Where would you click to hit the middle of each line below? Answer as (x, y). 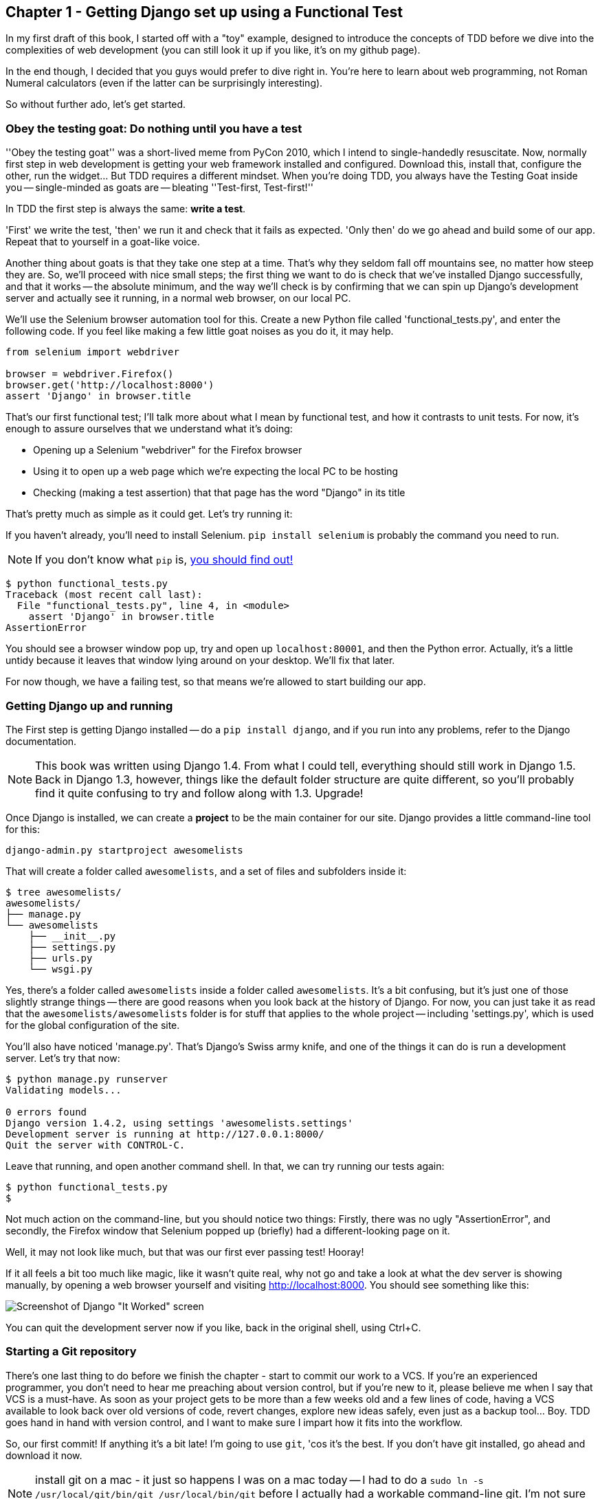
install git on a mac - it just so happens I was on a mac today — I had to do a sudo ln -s (259, 1479)
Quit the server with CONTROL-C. (96, 1145)
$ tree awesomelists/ (64, 892)
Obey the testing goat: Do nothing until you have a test (154, 128)
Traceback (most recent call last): (104, 595)
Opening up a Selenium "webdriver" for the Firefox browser (168, 450)
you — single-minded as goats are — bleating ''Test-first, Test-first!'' (160, 188)
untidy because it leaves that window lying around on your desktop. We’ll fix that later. (200, 660)
